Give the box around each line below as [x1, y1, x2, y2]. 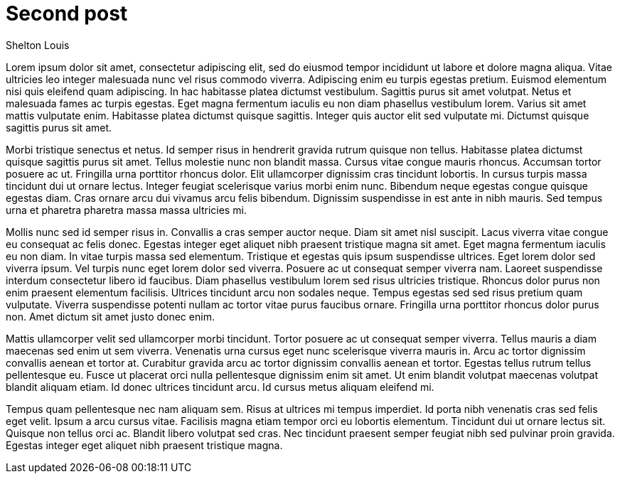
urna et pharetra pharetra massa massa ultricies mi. [6, 203, 247, 216]
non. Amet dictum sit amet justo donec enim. [6, 310, 215, 323]
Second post [6, 1, 128, 26]
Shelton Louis [6, 38, 70, 51]
